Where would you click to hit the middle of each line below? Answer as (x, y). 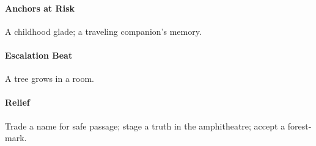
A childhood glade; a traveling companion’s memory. (103, 31)
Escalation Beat (39, 55)
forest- (299, 126)
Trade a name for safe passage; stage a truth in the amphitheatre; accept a (145, 126)
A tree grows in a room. (50, 78)
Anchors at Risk (40, 8)
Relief (17, 102)
